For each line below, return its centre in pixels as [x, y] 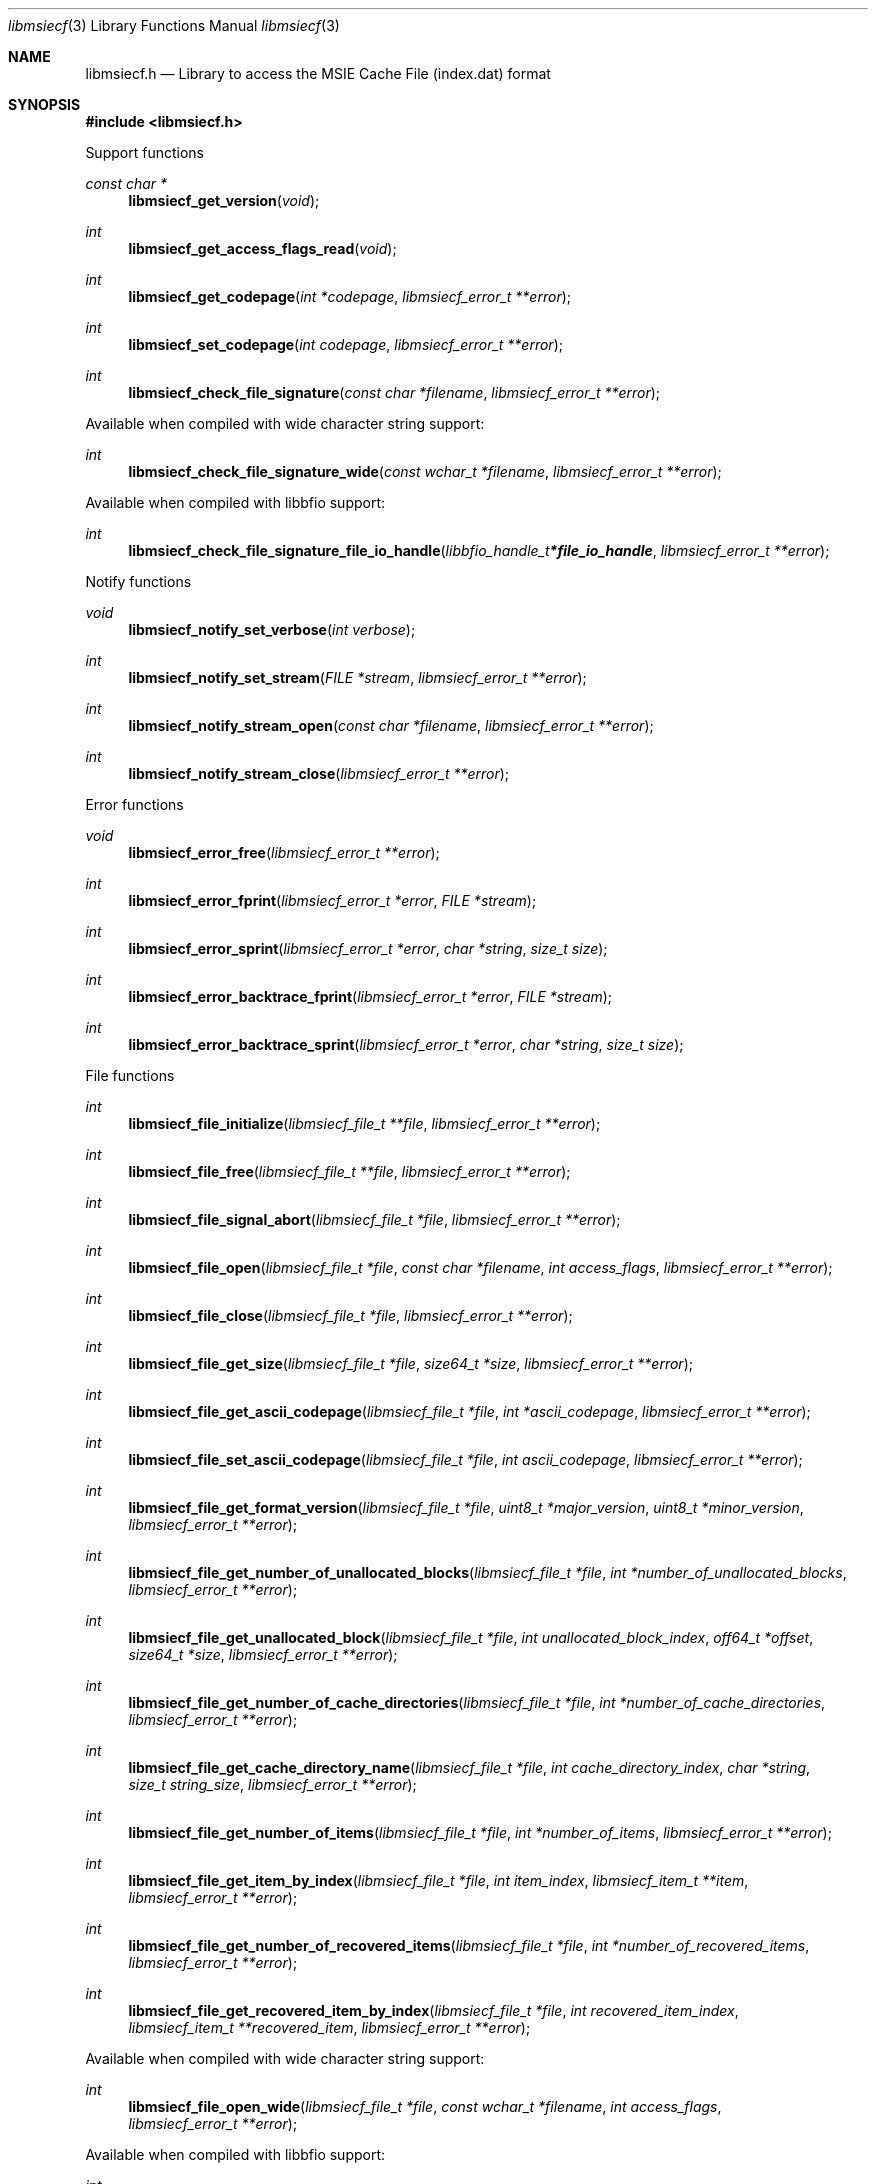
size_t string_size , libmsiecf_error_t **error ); [272, 1784]
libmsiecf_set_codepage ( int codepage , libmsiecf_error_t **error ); [345, 344]
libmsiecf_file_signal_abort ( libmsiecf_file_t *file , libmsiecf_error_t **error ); [374, 1219]
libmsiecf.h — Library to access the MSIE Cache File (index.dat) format [318, 73]
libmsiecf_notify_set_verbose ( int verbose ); [272, 629]
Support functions [144, 152]
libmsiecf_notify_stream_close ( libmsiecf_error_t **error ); [319, 773]
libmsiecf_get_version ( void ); [224, 200]
